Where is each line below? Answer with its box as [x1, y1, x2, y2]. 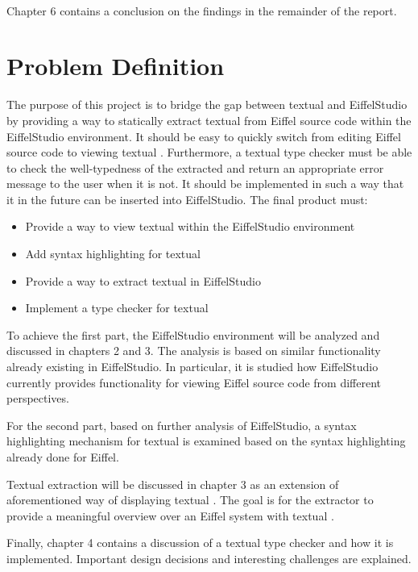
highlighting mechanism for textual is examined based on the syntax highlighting [6, 432, 406, 449]
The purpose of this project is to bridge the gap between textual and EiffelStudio [6, 96, 408, 113]
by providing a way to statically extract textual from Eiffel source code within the [6, 111, 412, 128]
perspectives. [6, 390, 69, 407]
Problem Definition [6, 49, 225, 82]
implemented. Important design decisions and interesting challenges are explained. [6, 549, 412, 566]
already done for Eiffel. [6, 449, 119, 465]
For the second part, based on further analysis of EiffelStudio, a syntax [6, 416, 357, 433]
